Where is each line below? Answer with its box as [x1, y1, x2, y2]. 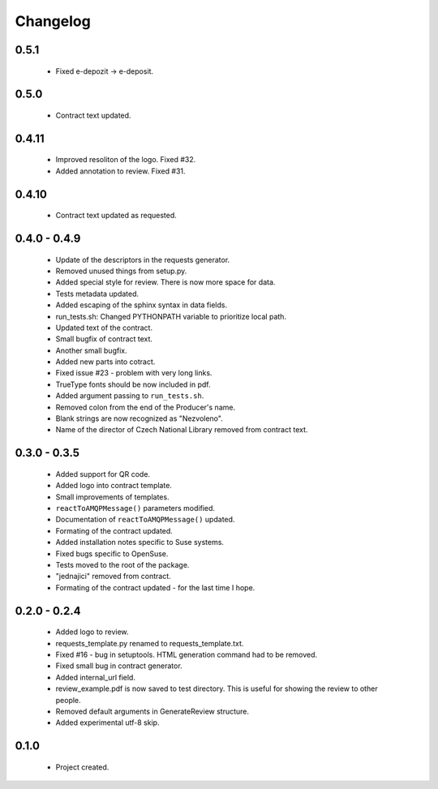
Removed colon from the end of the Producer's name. [55, 402, 235, 412]
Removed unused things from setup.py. [55, 266, 187, 276]
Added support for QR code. [55, 469, 150, 478]
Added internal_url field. [55, 672, 135, 682]
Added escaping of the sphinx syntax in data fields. [55, 300, 227, 310]
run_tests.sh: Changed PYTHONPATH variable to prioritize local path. [55, 311, 287, 321]
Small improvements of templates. [55, 491, 170, 502]
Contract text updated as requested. [55, 211, 178, 221]
